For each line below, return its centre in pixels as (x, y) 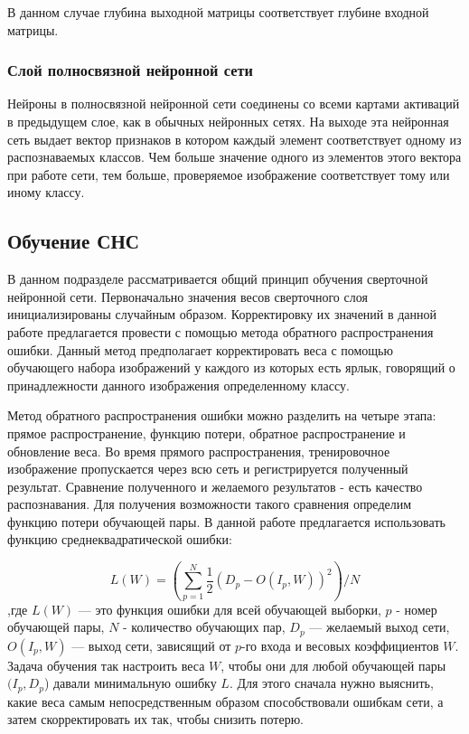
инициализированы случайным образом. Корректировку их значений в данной (222, 314)
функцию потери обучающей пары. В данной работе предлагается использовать (226, 521)
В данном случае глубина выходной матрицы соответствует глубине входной (218, 12)
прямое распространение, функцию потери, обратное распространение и (206, 433)
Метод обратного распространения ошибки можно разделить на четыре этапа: (222, 415)
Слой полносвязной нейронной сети (130, 70)
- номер (417, 609)
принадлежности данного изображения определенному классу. (178, 385)
